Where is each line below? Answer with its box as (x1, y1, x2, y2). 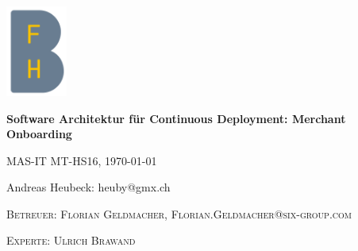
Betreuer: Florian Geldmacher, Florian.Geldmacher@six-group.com (6, 205, 352, 222)
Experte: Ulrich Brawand (6, 232, 136, 249)
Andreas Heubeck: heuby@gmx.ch (6, 179, 171, 195)
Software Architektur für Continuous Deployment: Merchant (6, 110, 346, 126)
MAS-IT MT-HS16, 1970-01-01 (6, 152, 157, 168)
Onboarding (6, 125, 72, 142)
